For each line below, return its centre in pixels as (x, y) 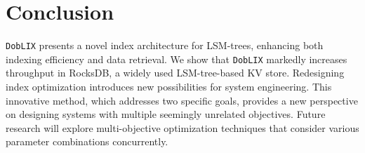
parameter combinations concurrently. (87, 141)
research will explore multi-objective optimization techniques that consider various (182, 127)
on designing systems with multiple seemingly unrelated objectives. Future (166, 114)
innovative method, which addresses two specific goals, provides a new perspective (182, 100)
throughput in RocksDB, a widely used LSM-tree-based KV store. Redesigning (175, 73)
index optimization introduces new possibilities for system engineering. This (169, 87)
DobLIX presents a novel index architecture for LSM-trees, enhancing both (165, 45)
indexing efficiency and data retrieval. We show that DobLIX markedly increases (177, 59)
